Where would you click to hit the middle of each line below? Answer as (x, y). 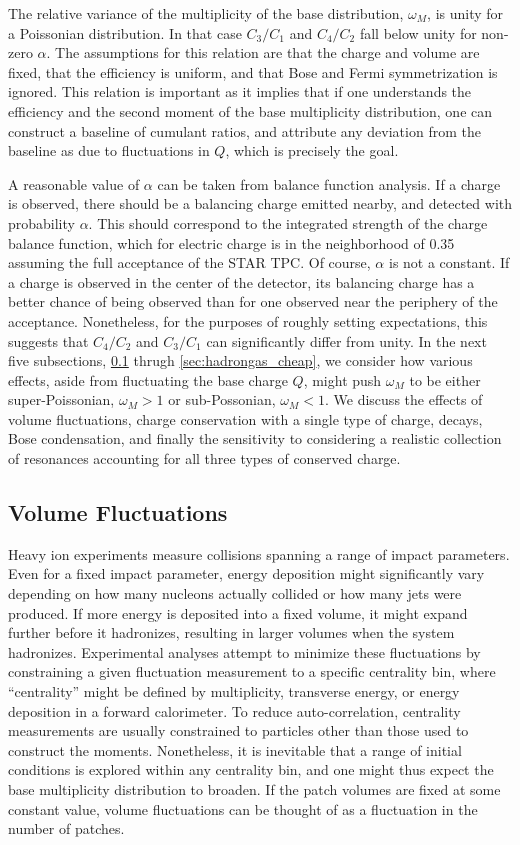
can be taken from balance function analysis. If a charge (329, 183)
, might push (342, 379)
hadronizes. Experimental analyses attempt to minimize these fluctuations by (244, 651)
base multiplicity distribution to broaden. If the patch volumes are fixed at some (254, 788)
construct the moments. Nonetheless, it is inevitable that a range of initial (235, 749)
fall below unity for (418, 32)
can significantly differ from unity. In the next (346, 340)
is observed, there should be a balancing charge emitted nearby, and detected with (260, 203)
